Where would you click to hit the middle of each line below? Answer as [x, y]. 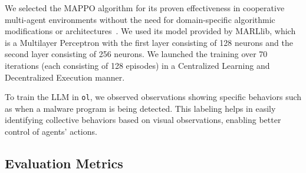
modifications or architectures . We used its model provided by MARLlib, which [150, 31]
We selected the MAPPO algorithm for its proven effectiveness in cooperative [145, 8]
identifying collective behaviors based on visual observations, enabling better [143, 120]
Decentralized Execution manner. [65, 77]
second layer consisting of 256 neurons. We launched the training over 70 [136, 54]
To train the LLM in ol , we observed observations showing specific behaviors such [153, 97]
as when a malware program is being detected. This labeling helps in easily [140, 108]
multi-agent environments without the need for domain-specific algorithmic [140, 19]
